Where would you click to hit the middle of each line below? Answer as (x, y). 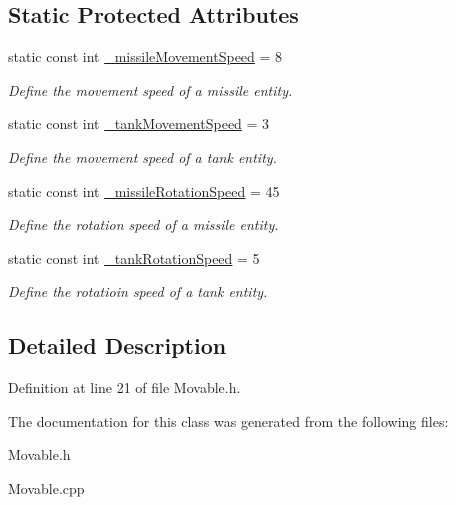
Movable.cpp (46, 487)
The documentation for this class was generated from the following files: (228, 420)
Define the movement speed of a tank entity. (142, 156)
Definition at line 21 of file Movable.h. (124, 387)
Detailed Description (117, 345)
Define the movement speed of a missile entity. (150, 89)
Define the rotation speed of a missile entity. (143, 224)
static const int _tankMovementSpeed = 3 (139, 123)
